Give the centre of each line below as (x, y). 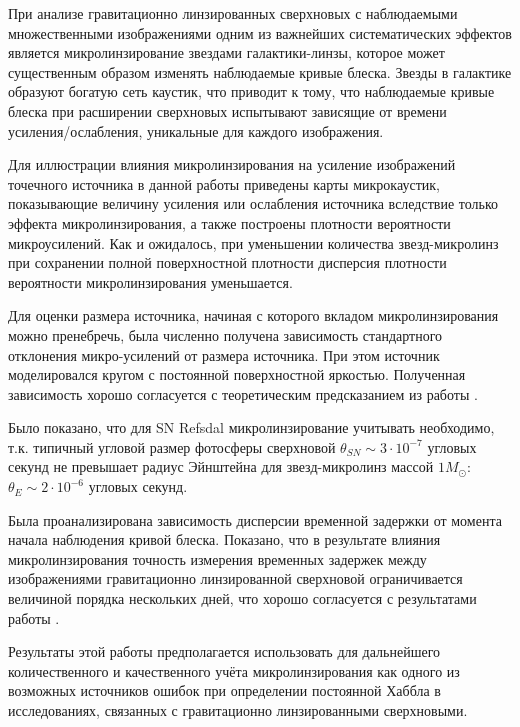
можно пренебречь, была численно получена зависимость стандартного (225, 334)
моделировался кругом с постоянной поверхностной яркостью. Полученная (237, 374)
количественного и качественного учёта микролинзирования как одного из (234, 670)
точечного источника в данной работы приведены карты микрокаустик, (224, 183)
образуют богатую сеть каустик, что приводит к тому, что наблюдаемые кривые (251, 91)
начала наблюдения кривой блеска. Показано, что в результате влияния (224, 539)
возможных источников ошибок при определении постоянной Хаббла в (224, 690)
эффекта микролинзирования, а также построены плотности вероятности (229, 222)
